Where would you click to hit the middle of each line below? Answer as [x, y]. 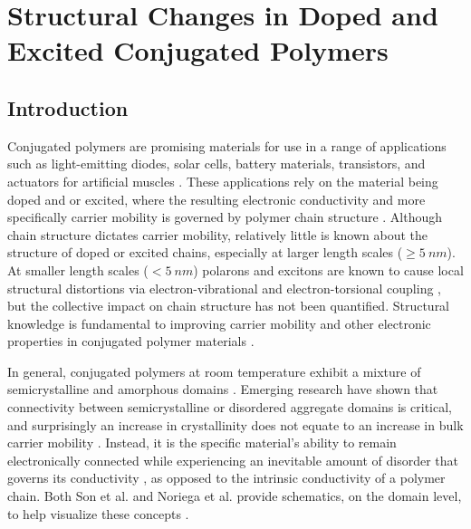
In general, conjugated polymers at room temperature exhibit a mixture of [214, 371]
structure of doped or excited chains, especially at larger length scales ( [205, 252]
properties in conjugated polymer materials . [131, 341]
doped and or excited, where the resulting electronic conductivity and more [216, 199]
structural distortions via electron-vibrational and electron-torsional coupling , [224, 288]
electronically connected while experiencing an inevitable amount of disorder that [233, 460]
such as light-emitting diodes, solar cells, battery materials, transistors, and [216, 164]
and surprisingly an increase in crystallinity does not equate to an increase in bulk [235, 424]
